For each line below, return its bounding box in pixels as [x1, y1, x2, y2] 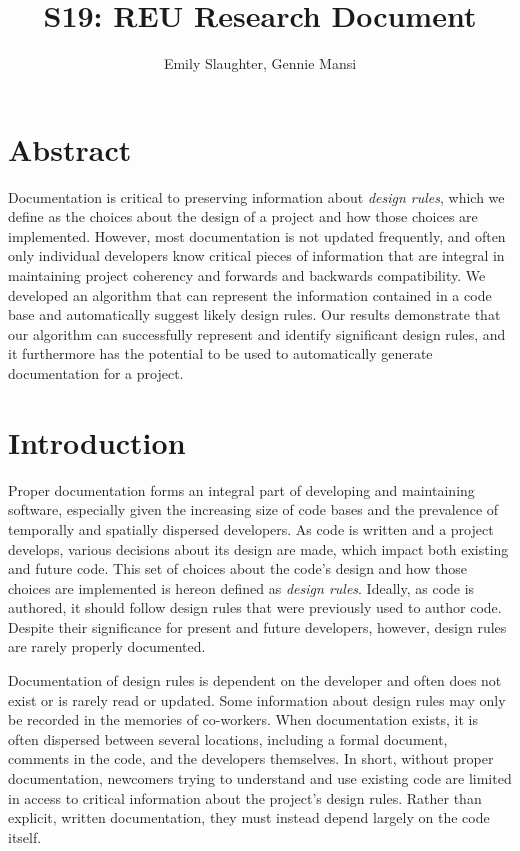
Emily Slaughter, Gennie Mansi [163, 53, 357, 74]
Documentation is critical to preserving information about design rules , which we [8, 186, 505, 207]
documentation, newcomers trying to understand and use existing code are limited [8, 768, 512, 789]
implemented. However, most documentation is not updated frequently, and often [8, 225, 506, 246]
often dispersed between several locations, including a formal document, [8, 728, 448, 749]
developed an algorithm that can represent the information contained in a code [8, 284, 492, 305]
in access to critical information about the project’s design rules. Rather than [8, 787, 482, 808]
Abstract [8, 128, 132, 169]
